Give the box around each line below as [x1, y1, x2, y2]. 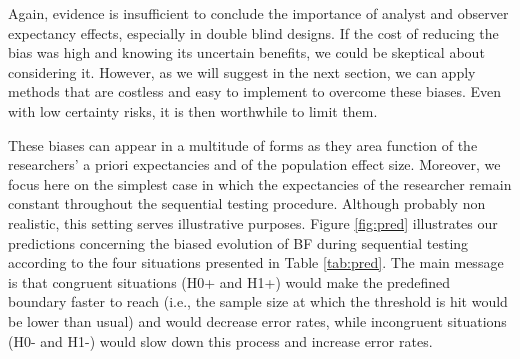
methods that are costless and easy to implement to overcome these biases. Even [8, 81, 502, 102]
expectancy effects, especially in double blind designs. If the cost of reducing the [8, 22, 499, 43]
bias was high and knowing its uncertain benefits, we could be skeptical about [8, 42, 485, 63]
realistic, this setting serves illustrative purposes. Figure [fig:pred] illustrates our [8, 212, 498, 233]
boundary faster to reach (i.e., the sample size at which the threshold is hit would [8, 291, 508, 312]
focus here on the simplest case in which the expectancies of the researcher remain [8, 173, 512, 194]
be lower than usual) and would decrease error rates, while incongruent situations [8, 310, 507, 331]
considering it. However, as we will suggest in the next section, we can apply [8, 61, 476, 82]
